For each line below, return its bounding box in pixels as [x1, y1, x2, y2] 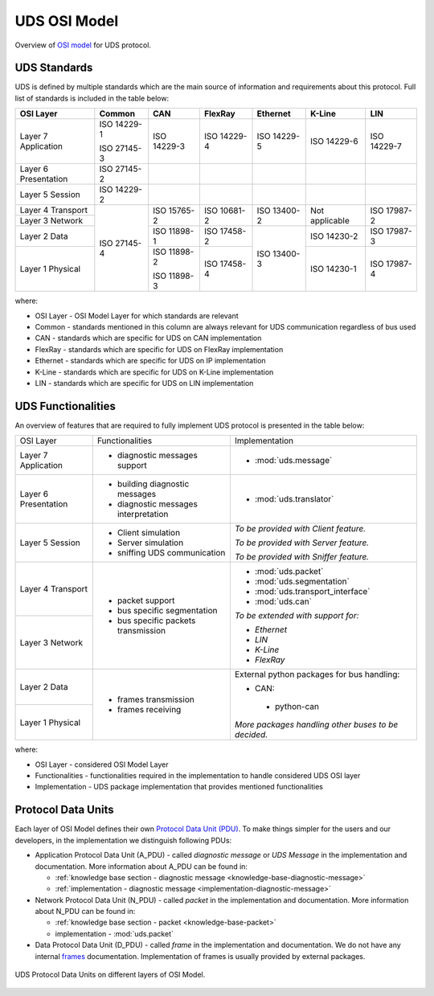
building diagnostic [117, 478, 190, 490]
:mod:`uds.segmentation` [254, 576, 350, 587]
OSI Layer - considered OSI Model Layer [35, 760, 169, 769]
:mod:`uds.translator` [254, 494, 334, 505]
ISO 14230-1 [309, 264, 357, 275]
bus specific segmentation [117, 605, 218, 617]
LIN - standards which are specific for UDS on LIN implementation [35, 378, 254, 387]
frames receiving [117, 704, 182, 715]
